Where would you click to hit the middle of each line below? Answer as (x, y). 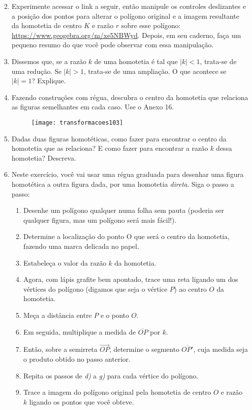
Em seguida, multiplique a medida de (79, 331)
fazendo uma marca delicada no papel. (81, 246)
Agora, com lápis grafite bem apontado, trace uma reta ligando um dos (131, 279)
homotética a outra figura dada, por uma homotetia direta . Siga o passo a (123, 184)
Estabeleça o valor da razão (65, 262)
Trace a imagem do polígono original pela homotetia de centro (117, 392)
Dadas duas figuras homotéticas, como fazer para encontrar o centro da (119, 138)
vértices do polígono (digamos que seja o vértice (95, 289)
